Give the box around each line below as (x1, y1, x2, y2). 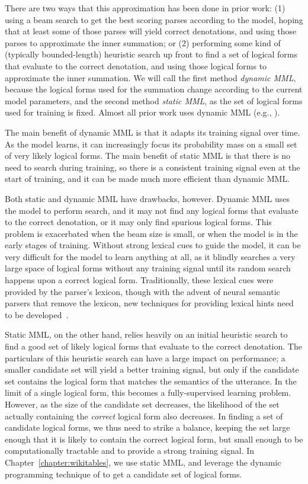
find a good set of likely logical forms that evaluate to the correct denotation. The (5, 340, 302, 352)
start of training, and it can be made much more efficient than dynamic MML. (5, 172, 290, 185)
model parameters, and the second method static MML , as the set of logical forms (5, 94, 303, 107)
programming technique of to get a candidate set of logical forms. (5, 467, 242, 480)
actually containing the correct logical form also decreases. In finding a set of (5, 409, 283, 422)
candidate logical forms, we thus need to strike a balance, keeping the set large (5, 421, 290, 434)
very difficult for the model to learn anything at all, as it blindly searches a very (5, 250, 296, 262)
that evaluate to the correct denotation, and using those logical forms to (5, 59, 267, 72)
